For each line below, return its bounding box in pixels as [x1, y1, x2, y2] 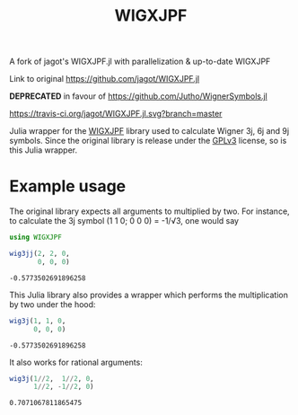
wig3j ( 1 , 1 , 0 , [9, 316, 66, 325]
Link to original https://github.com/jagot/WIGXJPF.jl [9, 74, 200, 84]
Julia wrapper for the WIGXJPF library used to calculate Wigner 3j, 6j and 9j [9, 126, 290, 137]
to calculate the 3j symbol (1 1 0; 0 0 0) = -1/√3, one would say [9, 216, 240, 226]
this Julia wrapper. [9, 145, 78, 155]
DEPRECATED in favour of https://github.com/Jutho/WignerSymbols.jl [9, 91, 267, 102]
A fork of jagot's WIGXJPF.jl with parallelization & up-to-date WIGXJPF [9, 56, 271, 67]
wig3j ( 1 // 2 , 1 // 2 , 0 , [9, 374, 94, 383]
